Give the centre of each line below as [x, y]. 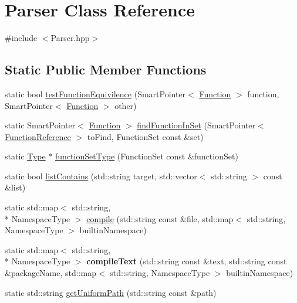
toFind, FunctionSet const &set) [145, 136]
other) [126, 105]
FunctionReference [38, 136]
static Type [25, 156]
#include [21, 38]
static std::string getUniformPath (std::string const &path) [111, 292]
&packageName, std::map [51, 273]
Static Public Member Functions [106, 69]
